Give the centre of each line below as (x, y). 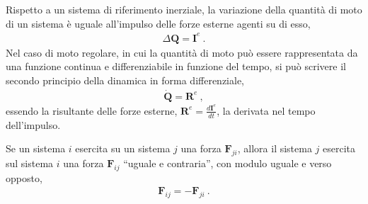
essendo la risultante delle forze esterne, (92, 110)
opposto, (24, 177)
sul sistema (30, 163)
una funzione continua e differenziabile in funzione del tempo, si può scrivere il (176, 66)
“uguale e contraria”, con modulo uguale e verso (228, 163)
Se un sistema (36, 148)
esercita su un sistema (123, 148)
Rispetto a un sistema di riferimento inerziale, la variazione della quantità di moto (184, 9)
